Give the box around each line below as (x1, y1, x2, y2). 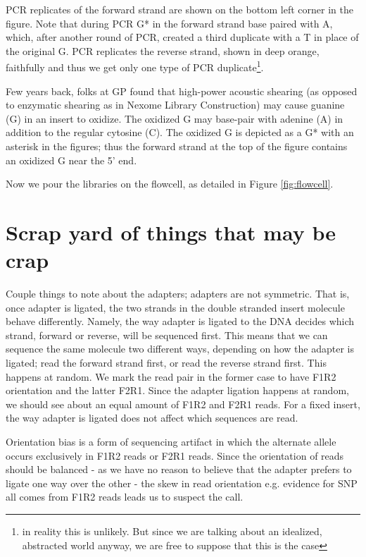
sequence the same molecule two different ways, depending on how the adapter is (6, 341, 354, 356)
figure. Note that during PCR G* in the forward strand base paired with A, (6, 16, 333, 30)
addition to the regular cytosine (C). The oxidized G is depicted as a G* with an (6, 125, 354, 140)
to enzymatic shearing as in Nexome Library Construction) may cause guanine (6, 97, 345, 112)
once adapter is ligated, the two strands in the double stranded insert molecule (6, 300, 345, 314)
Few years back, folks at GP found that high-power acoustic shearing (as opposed (6, 83, 358, 98)
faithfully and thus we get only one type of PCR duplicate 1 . (6, 58, 264, 75)
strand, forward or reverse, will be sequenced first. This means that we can (6, 327, 328, 342)
